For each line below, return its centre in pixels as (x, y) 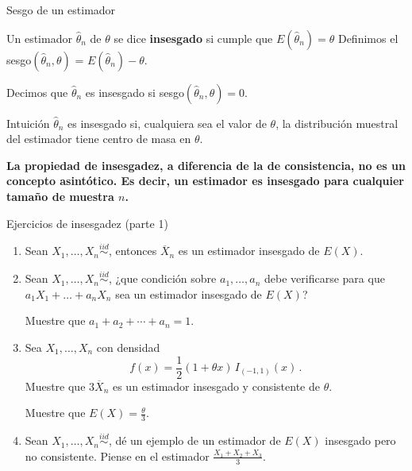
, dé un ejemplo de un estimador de (194, 440)
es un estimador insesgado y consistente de (216, 386)
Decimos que (37, 92)
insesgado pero (360, 440)
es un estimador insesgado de (249, 251)
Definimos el (368, 38)
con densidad (128, 347)
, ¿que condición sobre (162, 278)
